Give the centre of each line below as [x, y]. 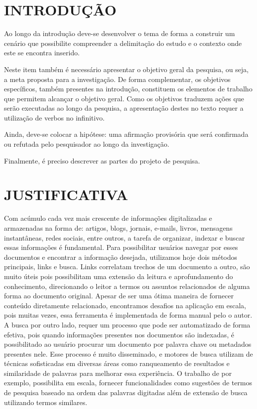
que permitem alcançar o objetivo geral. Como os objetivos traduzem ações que [124, 98]
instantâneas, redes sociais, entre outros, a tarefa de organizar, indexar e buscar [125, 237]
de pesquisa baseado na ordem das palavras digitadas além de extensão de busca [126, 392]
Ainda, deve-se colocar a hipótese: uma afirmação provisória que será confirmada [126, 134]
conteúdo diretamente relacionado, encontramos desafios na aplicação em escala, [125, 305]
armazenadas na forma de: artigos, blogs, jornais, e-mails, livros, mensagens [118, 227]
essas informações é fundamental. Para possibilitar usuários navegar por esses [121, 247]
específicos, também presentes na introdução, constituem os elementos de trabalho [128, 89]
